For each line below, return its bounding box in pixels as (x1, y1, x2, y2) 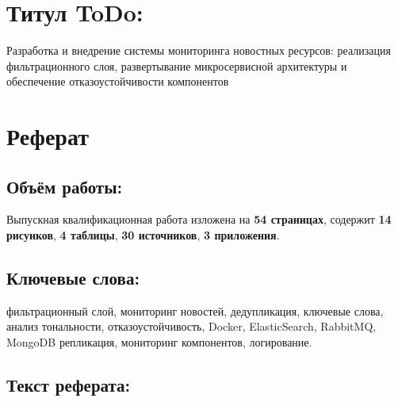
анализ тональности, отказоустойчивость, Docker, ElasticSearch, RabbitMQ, (6, 318, 377, 335)
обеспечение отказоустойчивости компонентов (6, 73, 229, 90)
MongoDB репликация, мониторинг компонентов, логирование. (6, 334, 312, 350)
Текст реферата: (6, 373, 131, 397)
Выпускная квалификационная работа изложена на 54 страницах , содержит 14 (6, 211, 392, 228)
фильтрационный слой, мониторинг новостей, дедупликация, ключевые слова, (6, 302, 384, 319)
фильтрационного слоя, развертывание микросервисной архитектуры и (6, 57, 347, 74)
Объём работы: (6, 174, 123, 198)
